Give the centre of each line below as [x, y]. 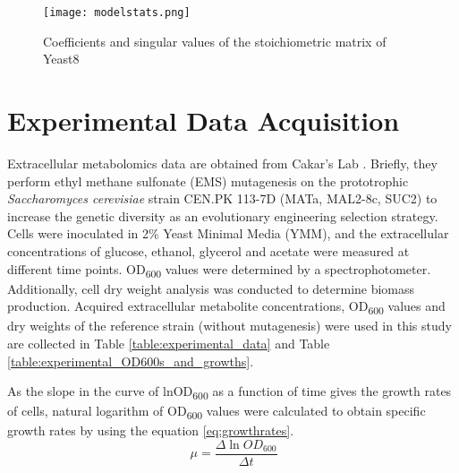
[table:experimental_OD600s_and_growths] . [131, 361]
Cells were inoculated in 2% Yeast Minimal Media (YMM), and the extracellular [228, 233]
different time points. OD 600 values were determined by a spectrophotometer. [219, 270]
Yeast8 [61, 59]
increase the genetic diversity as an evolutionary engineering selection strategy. [223, 215]
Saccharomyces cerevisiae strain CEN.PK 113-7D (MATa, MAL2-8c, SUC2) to [222, 198]
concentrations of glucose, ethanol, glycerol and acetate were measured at [208, 250]
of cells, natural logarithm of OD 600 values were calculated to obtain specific [217, 412]
